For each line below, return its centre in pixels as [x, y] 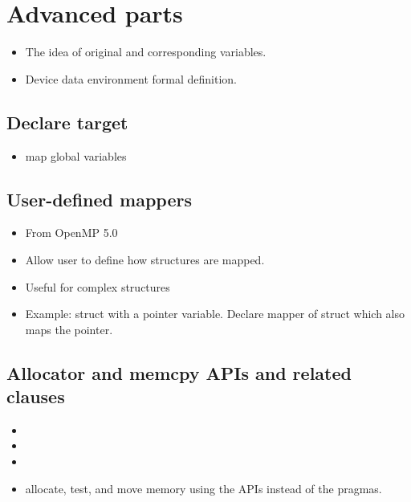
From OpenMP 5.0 [71, 233]
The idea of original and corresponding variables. [146, 52]
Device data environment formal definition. [131, 78]
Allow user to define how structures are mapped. [145, 259]
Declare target [67, 122]
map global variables [76, 155]
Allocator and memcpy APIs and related [179, 372]
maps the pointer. [69, 329]
